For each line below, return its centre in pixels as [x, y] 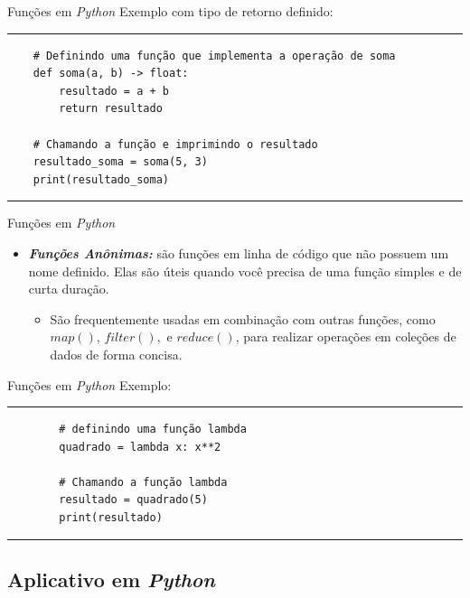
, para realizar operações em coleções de [346, 336]
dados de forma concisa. [116, 354]
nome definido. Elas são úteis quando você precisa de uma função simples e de [245, 271]
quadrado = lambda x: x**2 [140, 447]
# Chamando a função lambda [143, 482]
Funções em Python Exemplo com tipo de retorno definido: [170, 11]
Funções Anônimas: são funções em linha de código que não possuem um [239, 252]
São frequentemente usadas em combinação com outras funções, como [243, 318]
